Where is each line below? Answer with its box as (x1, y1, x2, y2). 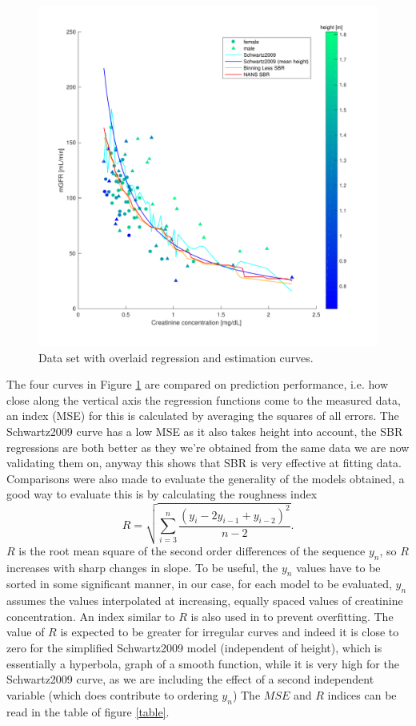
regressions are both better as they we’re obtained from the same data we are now (6, 438, 410, 455)
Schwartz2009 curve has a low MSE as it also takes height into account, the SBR (6, 422, 403, 439)
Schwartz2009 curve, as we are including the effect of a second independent (6, 671, 374, 688)
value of (6, 623, 45, 640)
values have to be (296, 559, 381, 575)
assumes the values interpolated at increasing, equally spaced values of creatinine (6, 592, 403, 609)
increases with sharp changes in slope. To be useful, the (6, 559, 278, 575)
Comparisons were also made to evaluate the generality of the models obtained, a (6, 470, 405, 486)
